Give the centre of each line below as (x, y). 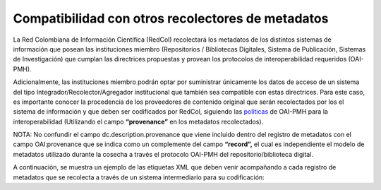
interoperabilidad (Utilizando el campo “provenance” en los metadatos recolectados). (138, 121)
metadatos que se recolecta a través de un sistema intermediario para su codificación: (139, 177)
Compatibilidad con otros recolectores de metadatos (171, 18)
